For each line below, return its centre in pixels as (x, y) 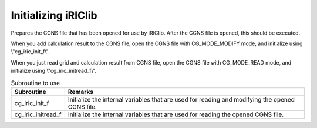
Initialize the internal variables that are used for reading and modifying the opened (181, 99)
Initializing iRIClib (54, 15)
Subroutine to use (36, 83)
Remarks (81, 92)
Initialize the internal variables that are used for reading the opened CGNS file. (176, 114)
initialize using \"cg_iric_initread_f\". (54, 71)
